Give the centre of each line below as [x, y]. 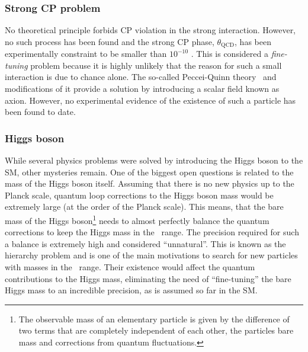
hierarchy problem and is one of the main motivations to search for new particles [151, 255]
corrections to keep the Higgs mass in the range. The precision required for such [152, 232]
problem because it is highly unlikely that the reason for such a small [156, 65]
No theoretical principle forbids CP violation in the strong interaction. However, [150, 30]
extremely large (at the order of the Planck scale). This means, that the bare [144, 207]
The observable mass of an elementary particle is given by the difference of [154, 319]
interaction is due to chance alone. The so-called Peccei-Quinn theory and [141, 77]
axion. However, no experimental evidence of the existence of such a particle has [150, 100]
